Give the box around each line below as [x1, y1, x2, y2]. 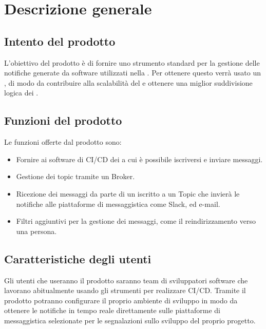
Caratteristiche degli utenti [4, 250, 151, 266]
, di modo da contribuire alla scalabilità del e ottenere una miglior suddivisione [4, 77, 253, 88]
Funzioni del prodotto [4, 112, 122, 128]
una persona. [16, 225, 57, 236]
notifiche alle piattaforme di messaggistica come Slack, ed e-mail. [16, 198, 220, 209]
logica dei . [4, 87, 39, 98]
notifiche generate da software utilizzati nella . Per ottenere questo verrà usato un [4, 67, 261, 78]
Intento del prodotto [4, 33, 116, 49]
